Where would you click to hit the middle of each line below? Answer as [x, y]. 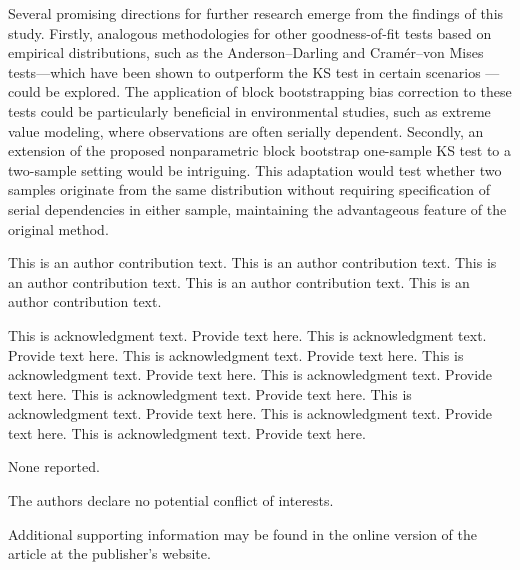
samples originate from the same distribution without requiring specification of [249, 189]
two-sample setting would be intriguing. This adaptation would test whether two [255, 169]
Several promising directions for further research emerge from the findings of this [256, 13]
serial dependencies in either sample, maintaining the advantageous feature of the [257, 208]
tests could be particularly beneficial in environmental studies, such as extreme [249, 110]
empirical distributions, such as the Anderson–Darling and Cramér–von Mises [246, 52]
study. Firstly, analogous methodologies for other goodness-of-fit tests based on [250, 32]
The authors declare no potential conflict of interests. [171, 500]
